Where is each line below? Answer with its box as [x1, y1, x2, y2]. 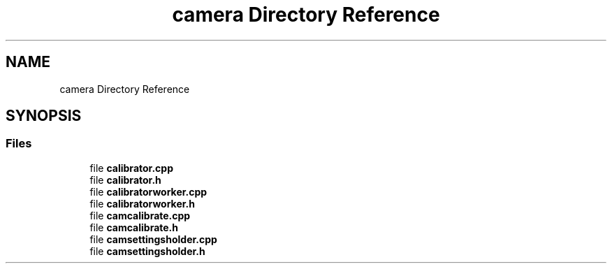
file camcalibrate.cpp [89, 209, 191, 221]
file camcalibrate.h [89, 221, 179, 233]
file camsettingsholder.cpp [89, 233, 217, 245]
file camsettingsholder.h [89, 245, 205, 257]
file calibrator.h [89, 173, 161, 186]
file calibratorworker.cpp [89, 185, 207, 198]
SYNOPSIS [6, 107, 82, 125]
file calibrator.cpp [89, 161, 173, 174]
